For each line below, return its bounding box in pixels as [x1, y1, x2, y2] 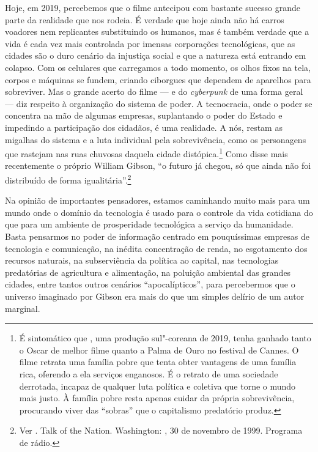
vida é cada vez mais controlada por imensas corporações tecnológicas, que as [5, 37, 295, 50]
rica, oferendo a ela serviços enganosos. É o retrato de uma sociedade [19, 367, 278, 380]
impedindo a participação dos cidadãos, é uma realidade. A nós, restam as [5, 120, 283, 133]
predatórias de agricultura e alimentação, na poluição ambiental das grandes [5, 265, 291, 278]
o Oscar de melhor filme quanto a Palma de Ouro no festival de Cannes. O [19, 343, 299, 356]
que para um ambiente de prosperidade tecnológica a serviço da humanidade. [5, 218, 294, 231]
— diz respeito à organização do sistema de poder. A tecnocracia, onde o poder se [5, 97, 312, 109]
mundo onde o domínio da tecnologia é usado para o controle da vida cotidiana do [5, 206, 313, 218]
